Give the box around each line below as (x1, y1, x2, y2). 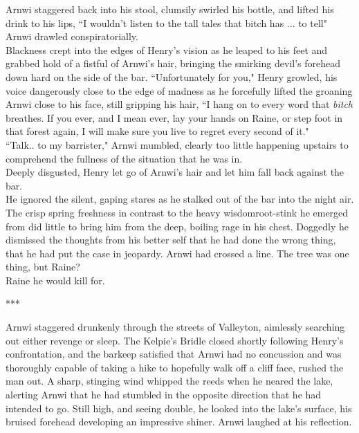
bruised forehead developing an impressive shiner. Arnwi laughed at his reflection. (6, 414, 352, 429)
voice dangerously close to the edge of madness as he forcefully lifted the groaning (6, 83, 353, 98)
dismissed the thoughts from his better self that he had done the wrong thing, (6, 232, 336, 247)
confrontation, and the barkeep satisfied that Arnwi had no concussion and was (6, 347, 342, 361)
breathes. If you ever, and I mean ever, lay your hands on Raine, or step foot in (6, 110, 343, 125)
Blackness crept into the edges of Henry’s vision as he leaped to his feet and (6, 42, 328, 57)
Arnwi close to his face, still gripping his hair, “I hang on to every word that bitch (6, 97, 353, 111)
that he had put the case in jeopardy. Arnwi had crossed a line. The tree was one (6, 246, 349, 260)
